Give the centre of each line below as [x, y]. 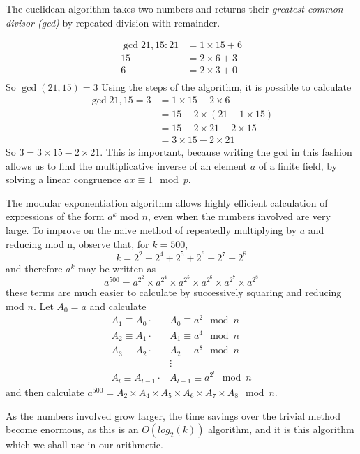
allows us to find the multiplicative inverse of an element [126, 165]
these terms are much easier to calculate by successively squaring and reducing [174, 292]
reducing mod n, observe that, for [77, 243]
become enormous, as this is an [72, 429]
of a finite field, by [298, 165]
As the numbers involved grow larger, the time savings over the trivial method [173, 415]
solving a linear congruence [63, 179]
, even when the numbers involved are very [239, 216]
